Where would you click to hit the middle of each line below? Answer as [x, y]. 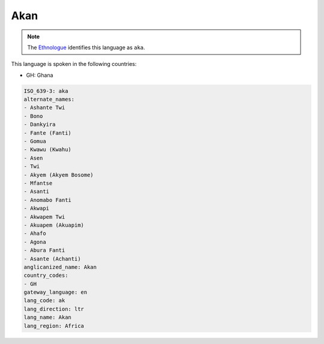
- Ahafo [35, 233]
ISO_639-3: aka [46, 91]
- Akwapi [37, 209]
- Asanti [37, 191]
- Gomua [35, 141]
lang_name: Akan [48, 317]
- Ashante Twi [44, 108]
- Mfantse [38, 183]
